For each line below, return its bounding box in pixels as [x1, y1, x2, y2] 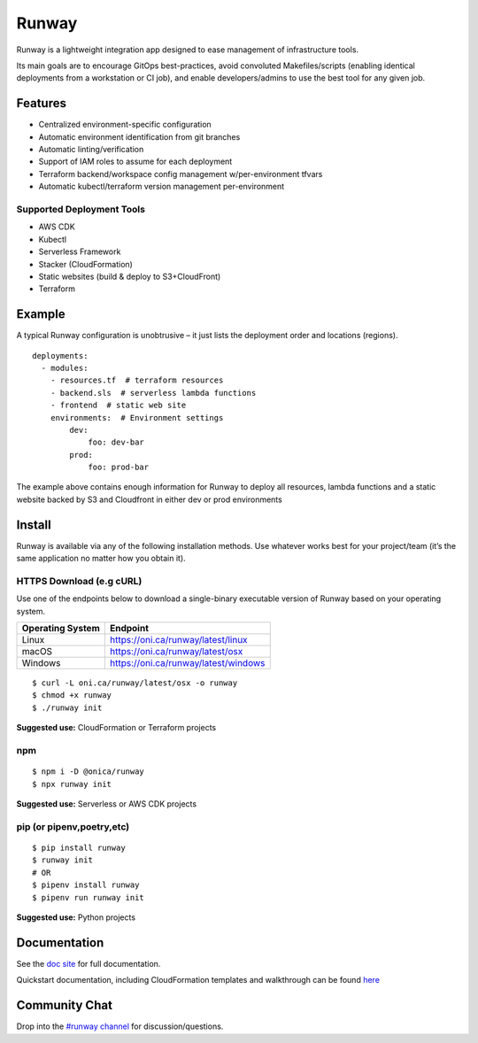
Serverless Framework [38, 246, 121, 257]
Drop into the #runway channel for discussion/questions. [16, 1021, 224, 1031]
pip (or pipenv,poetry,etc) [16, 820, 130, 832]
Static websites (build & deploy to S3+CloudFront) [38, 271, 221, 282]
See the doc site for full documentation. [16, 958, 161, 969]
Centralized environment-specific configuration [38, 120, 212, 130]
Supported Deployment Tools [16, 203, 146, 215]
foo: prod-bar [88, 462, 150, 473]
